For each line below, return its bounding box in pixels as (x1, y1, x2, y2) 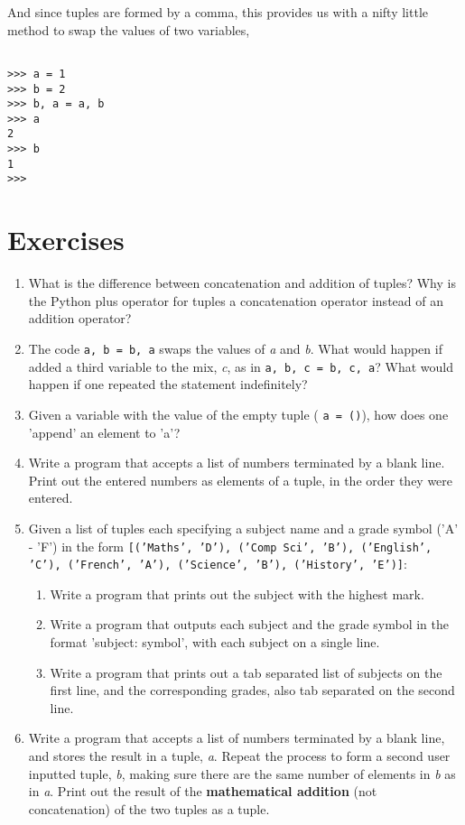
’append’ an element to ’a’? (28, 422, 181, 441)
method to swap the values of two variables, (7, 20, 250, 39)
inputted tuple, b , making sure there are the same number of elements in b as (28, 764, 456, 783)
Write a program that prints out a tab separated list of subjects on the (50, 663, 442, 681)
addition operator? (28, 309, 132, 328)
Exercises (7, 221, 125, 258)
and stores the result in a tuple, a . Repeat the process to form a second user (28, 746, 451, 765)
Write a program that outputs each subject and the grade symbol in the (50, 615, 449, 634)
